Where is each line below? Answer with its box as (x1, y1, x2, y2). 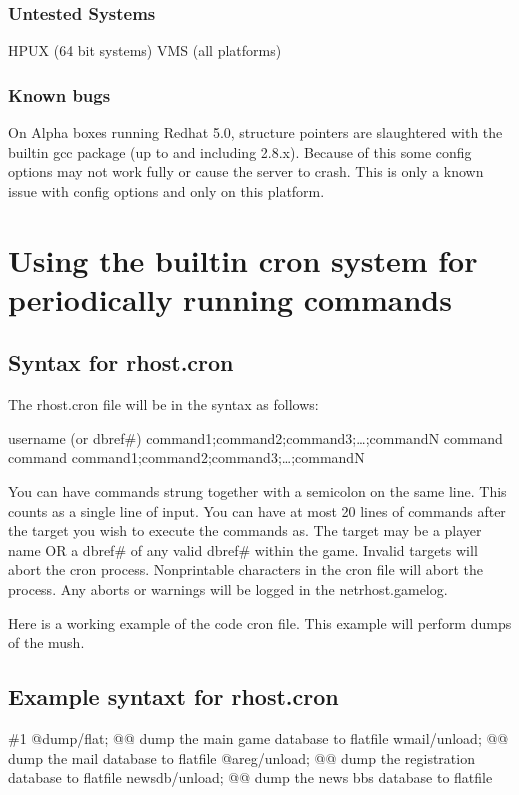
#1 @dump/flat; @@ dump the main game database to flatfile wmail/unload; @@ (8, 727, 509, 748)
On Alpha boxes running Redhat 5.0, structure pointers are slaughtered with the (8, 122, 503, 143)
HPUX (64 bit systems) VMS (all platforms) (8, 40, 282, 61)
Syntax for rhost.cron (8, 347, 234, 378)
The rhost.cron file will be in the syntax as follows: (8, 394, 319, 415)
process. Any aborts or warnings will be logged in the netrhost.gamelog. (8, 578, 448, 599)
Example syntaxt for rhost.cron (8, 681, 339, 712)
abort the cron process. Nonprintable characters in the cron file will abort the (8, 559, 484, 580)
